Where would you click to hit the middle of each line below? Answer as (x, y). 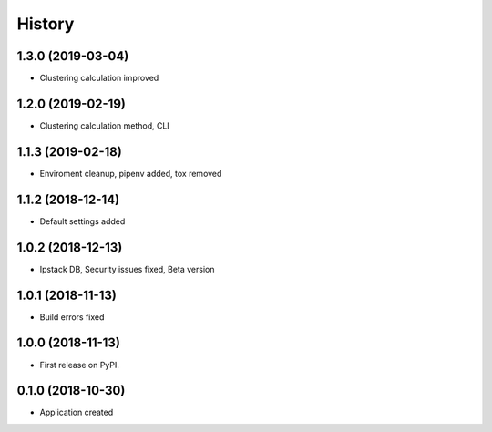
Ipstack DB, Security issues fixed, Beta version (127, 269)
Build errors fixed (72, 317)
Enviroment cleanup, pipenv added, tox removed (131, 173)
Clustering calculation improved (99, 78)
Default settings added (82, 221)
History (46, 24)
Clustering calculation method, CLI (105, 125)
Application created (77, 412)
